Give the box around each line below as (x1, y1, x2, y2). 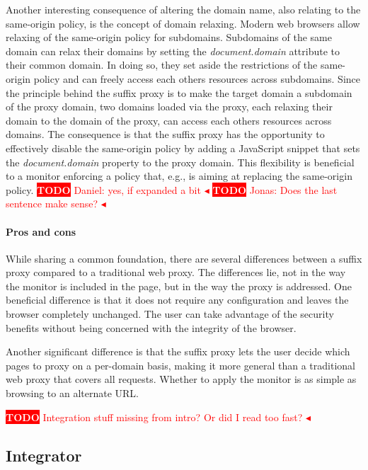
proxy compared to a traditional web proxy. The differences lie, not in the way (6, 265, 346, 280)
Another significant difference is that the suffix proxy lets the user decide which (6, 344, 350, 359)
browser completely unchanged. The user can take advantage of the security (6, 306, 334, 321)
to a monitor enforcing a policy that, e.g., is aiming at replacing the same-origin (6, 168, 352, 183)
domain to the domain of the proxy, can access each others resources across (6, 113, 332, 127)
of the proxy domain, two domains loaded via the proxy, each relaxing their (6, 99, 333, 114)
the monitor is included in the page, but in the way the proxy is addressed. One (6, 278, 352, 293)
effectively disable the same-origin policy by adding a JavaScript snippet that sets (6, 140, 360, 155)
